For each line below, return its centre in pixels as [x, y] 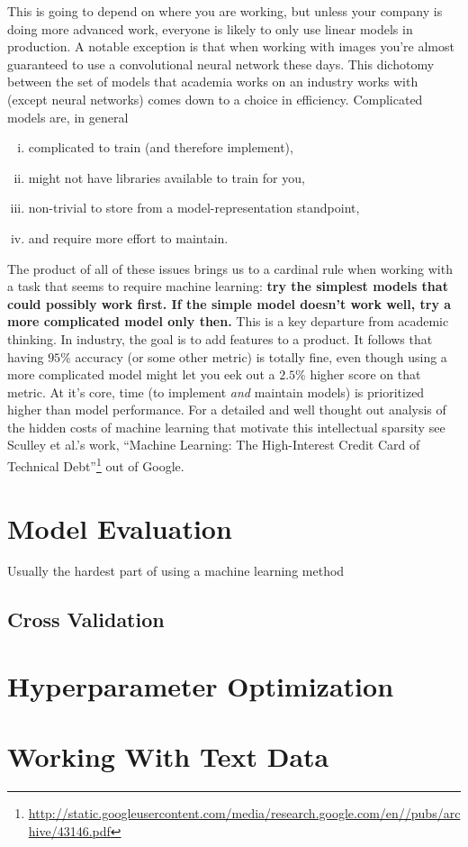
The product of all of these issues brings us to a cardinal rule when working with [230, 268]
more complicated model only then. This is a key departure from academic [228, 321]
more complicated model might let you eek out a [141, 374]
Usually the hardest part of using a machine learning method [176, 571]
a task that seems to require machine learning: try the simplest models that [228, 286]
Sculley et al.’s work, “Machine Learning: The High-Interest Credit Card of [214, 445]
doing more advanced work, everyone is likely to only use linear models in [210, 28]
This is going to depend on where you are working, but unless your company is [225, 11]
